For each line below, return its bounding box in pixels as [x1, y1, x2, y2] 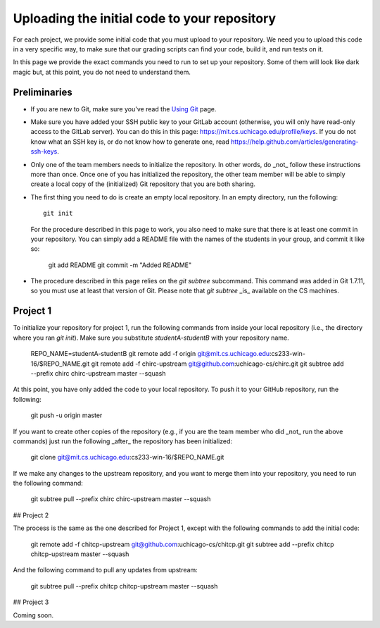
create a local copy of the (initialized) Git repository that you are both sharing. [30, 180, 256, 188]
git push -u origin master [30, 411, 103, 419]
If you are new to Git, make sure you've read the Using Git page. [30, 104, 217, 113]
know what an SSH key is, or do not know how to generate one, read [30, 137, 229, 146]
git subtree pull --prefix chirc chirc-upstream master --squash [30, 495, 211, 503]
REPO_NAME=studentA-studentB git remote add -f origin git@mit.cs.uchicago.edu [30, 350, 270, 358]
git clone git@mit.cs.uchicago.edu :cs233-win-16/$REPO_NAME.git [30, 453, 224, 462]
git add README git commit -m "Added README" [48, 261, 192, 269]
